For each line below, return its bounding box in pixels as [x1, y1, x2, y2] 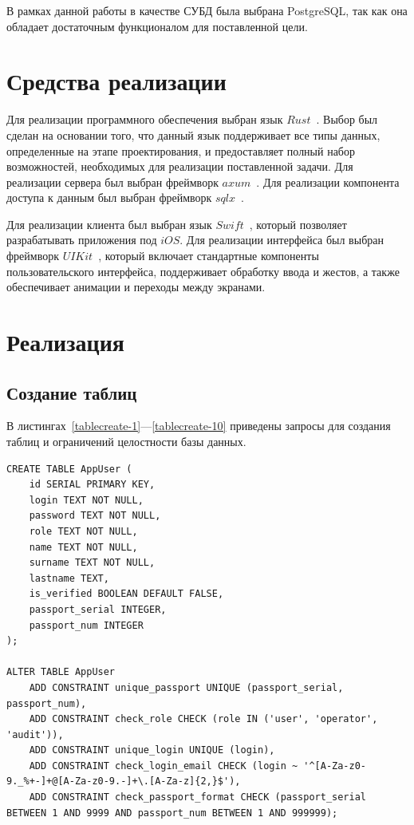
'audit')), [6, 728, 64, 740]
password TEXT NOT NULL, [29, 510, 161, 522]
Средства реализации [6, 65, 227, 97]
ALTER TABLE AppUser [6, 666, 116, 678]
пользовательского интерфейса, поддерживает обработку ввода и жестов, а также [6, 262, 400, 279]
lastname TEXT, [29, 572, 109, 584]
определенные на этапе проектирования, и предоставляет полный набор [6, 142, 355, 159]
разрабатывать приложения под [6, 231, 157, 248]
